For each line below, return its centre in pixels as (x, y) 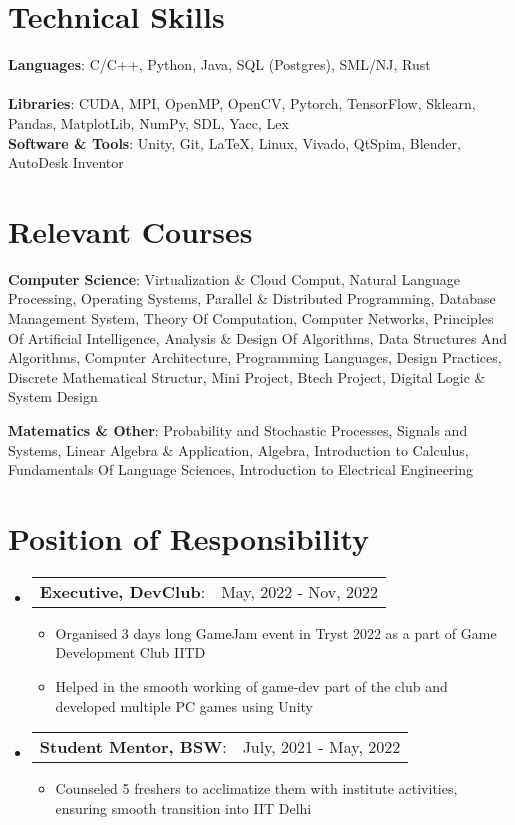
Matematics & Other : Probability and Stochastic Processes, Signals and (238, 429)
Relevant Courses (130, 230)
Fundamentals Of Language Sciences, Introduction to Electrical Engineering (241, 469)
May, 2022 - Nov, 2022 (300, 591)
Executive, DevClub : (122, 591)
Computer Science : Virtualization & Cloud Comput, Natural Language (234, 278)
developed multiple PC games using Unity (184, 705)
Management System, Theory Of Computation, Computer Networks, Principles (251, 318)
